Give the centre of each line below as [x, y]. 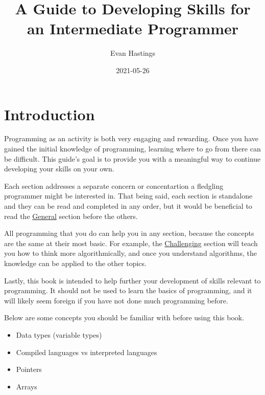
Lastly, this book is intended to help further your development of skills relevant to [132, 280]
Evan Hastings [133, 53]
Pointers [29, 369]
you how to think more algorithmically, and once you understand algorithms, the [131, 253]
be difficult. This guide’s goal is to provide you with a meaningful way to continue [132, 158]
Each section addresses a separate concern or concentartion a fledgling [114, 185]
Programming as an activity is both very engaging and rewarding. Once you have [131, 138]
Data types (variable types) [59, 334]
